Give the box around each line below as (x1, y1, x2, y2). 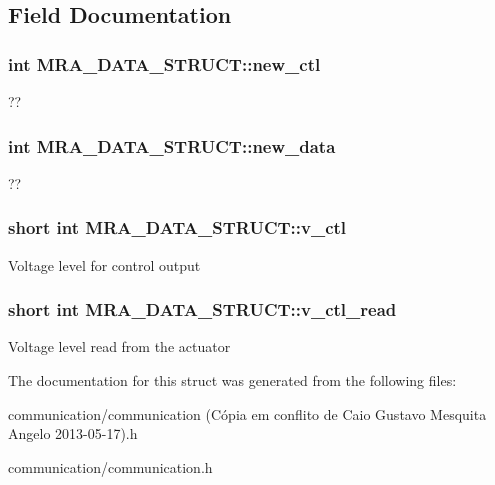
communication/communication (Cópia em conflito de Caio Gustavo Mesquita (8, 403, 487, 424)
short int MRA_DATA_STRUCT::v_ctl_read (8, 297, 397, 322)
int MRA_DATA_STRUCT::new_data (8, 133, 336, 158)
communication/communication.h (8, 456, 213, 477)
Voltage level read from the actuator (8, 336, 231, 357)
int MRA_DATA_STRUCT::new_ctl (8, 51, 321, 76)
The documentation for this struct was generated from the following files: (8, 370, 457, 391)
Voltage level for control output (8, 254, 201, 275)
